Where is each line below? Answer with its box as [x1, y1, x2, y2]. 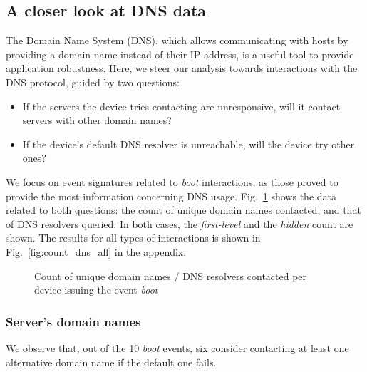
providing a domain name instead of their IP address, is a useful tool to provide [6, 46, 354, 61]
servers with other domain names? [22, 113, 172, 128]
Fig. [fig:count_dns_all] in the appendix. [6, 244, 187, 259]
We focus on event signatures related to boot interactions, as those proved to [6, 174, 338, 189]
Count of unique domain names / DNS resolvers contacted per [34, 268, 307, 283]
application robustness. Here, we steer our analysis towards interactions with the [6, 61, 358, 76]
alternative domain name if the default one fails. [6, 354, 217, 369]
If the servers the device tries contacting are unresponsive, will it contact [22, 98, 341, 113]
